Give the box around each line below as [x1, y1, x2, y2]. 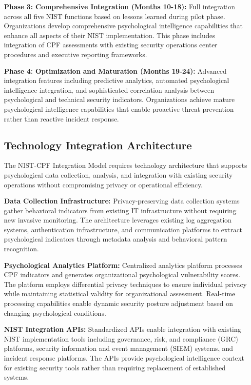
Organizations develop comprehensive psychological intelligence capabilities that [4, 20, 243, 31]
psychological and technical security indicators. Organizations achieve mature [4, 94, 235, 104]
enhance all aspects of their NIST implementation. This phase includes [4, 30, 215, 40]
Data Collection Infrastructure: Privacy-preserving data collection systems [4, 196, 240, 206]
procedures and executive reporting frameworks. [4, 49, 147, 59]
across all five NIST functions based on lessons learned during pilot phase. [4, 11, 225, 21]
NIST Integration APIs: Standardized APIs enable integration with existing [4, 324, 241, 334]
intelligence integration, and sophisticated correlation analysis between [4, 84, 214, 95]
